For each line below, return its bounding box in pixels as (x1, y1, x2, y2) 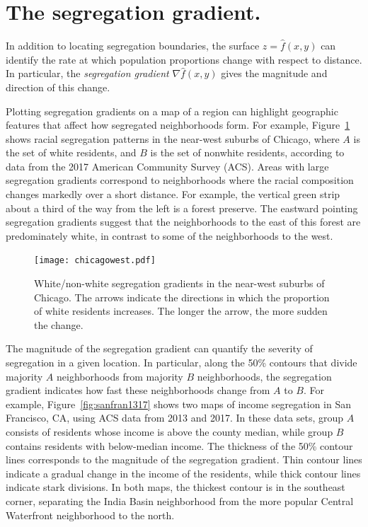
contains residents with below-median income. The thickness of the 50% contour (6, 438, 353, 453)
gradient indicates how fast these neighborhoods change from (6, 383, 270, 398)
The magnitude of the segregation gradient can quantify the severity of (6, 341, 313, 356)
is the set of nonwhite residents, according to (150, 145, 345, 160)
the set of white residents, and (6, 145, 137, 160)
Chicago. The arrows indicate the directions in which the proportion (34, 289, 330, 304)
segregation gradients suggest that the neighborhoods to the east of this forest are (6, 214, 361, 229)
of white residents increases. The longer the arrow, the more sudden (34, 303, 328, 318)
